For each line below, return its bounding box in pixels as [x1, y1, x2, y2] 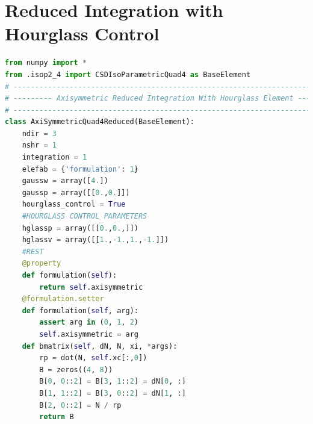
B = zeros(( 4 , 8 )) [39, 365, 113, 374]
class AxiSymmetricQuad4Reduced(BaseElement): [5, 117, 194, 126]
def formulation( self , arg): [22, 306, 138, 315]
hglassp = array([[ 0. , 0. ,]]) [22, 223, 138, 232]
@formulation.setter [22, 295, 104, 304]
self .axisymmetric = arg [39, 329, 138, 338]
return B [39, 413, 74, 422]
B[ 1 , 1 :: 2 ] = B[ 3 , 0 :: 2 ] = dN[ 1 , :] [39, 388, 186, 397]
